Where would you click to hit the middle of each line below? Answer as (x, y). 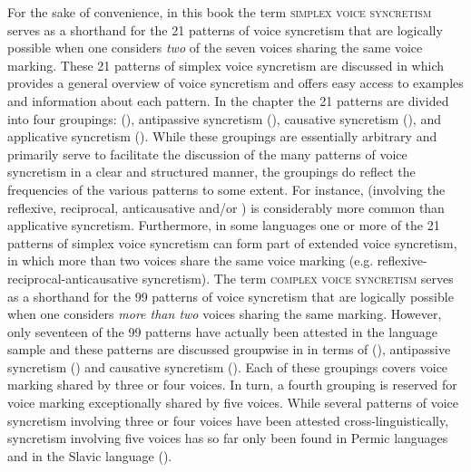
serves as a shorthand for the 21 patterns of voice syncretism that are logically (225, 29)
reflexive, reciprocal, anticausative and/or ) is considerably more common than (226, 207)
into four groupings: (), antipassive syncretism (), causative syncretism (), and (224, 118)
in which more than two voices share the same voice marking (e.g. (191, 260)
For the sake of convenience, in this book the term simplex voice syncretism (220, 12)
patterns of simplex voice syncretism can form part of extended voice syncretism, (232, 242)
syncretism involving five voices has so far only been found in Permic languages (228, 438)
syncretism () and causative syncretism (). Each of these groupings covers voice (228, 366)
